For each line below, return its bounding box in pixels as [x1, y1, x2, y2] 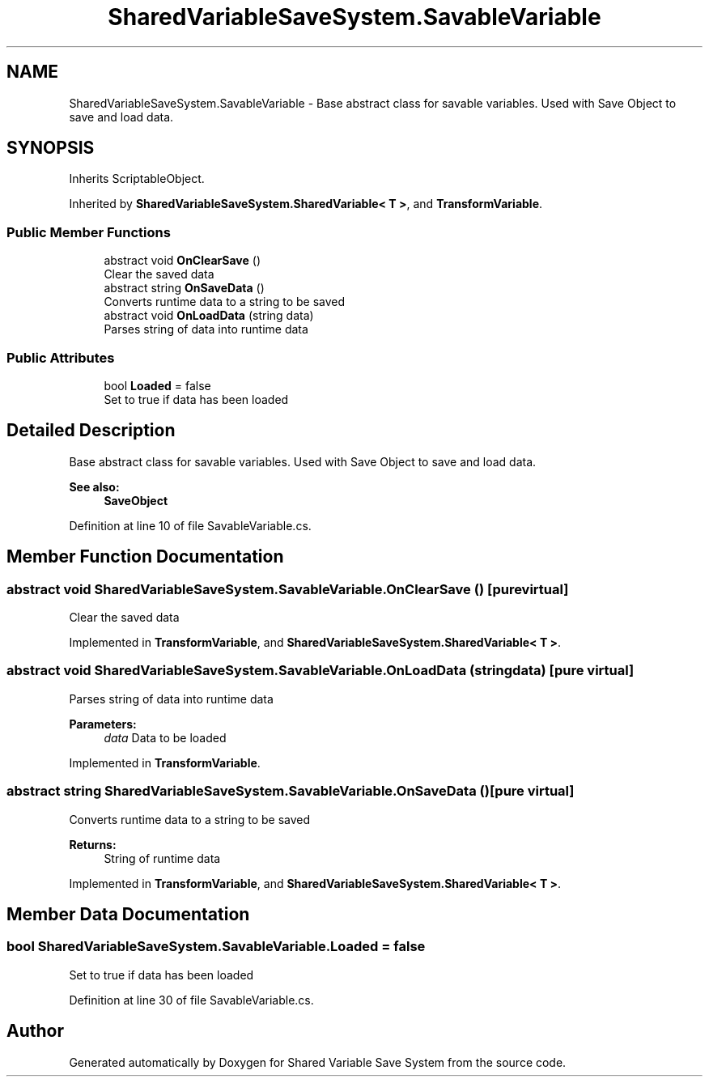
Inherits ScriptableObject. [69, 172, 205, 186]
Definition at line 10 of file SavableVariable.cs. [69, 518, 312, 533]
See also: [69, 479, 120, 494]
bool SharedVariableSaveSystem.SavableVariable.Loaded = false [6, 938, 426, 955]
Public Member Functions [6, 223, 171, 240]
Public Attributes [6, 349, 115, 366]
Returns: [69, 837, 117, 852]
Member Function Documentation [6, 546, 284, 567]
